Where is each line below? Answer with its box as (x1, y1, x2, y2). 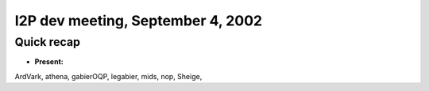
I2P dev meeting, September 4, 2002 (14, 12, 262, 29)
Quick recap (14, 35, 81, 49)
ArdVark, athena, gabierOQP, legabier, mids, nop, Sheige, (14, 71, 203, 81)
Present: (34, 57, 64, 66)
